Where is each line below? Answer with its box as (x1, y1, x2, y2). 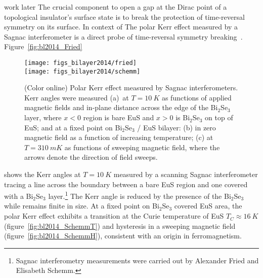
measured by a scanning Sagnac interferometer (113, 169, 258, 180)
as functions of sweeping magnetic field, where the (64, 142, 220, 152)
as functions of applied (161, 92, 232, 102)
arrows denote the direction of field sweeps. (24, 152, 158, 162)
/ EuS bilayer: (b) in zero (137, 122, 216, 132)
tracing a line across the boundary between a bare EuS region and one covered (4, 179, 248, 189)
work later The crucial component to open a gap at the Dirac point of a (4, 2, 227, 12)
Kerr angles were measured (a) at (24, 92, 129, 102)
